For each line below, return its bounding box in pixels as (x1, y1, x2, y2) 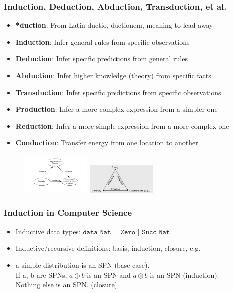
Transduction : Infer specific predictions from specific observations (15, 87, 221, 97)
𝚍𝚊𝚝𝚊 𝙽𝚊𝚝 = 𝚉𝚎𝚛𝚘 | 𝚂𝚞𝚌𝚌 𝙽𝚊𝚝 (83, 228, 170, 236)
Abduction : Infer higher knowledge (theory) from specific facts (15, 70, 211, 80)
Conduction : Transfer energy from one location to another (15, 137, 198, 148)
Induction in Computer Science (4, 206, 132, 219)
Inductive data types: (15, 226, 81, 236)
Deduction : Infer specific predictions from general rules (15, 53, 188, 64)
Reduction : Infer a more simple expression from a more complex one (15, 120, 229, 131)
